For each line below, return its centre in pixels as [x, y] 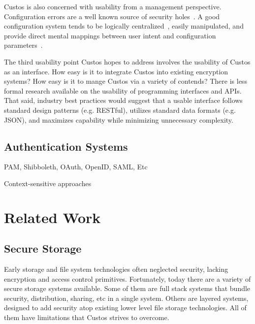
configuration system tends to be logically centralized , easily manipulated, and [124, 26]
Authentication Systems [66, 146]
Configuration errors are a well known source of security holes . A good [112, 16]
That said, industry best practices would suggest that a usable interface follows [123, 100]
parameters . [23, 45]
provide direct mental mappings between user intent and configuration [110, 35]
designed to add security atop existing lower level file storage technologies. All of [125, 308]
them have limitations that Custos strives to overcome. [87, 317]
